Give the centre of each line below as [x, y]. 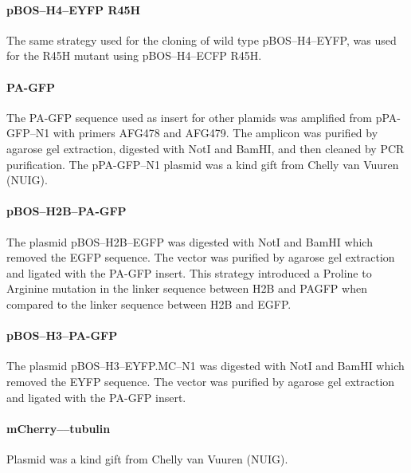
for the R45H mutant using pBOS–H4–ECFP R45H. [134, 55]
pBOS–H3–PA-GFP [62, 335]
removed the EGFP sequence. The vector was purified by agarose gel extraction [201, 257]
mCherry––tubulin [59, 428]
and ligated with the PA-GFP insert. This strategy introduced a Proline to [189, 272]
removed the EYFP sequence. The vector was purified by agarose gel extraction [201, 381]
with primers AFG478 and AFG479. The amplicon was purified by [215, 133]
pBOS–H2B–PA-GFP [67, 211]
